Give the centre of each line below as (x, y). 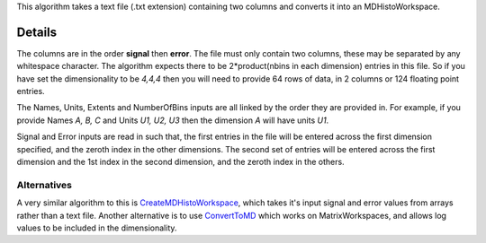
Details (37, 32)
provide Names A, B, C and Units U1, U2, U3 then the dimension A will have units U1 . (173, 120)
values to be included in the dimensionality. (97, 228)
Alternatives (44, 185)
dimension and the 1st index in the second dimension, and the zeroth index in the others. (181, 162)
